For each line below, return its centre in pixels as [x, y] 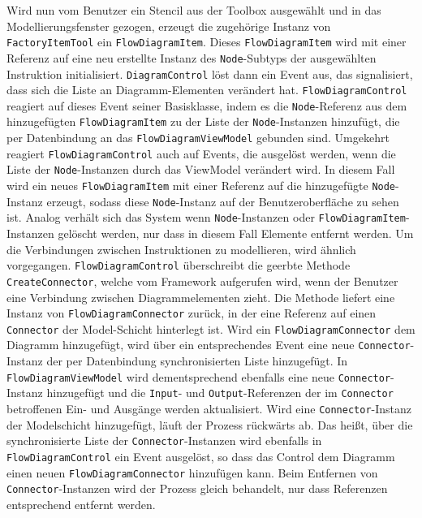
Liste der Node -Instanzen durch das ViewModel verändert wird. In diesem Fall [201, 169]
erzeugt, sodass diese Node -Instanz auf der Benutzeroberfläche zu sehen [223, 201]
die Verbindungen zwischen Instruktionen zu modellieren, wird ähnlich [181, 249]
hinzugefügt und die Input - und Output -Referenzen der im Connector [220, 393]
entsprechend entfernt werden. [81, 504]
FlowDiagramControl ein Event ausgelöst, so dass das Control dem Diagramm [201, 456]
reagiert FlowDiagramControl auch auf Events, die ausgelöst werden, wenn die [201, 153]
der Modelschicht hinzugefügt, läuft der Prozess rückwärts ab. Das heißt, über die [210, 424]
